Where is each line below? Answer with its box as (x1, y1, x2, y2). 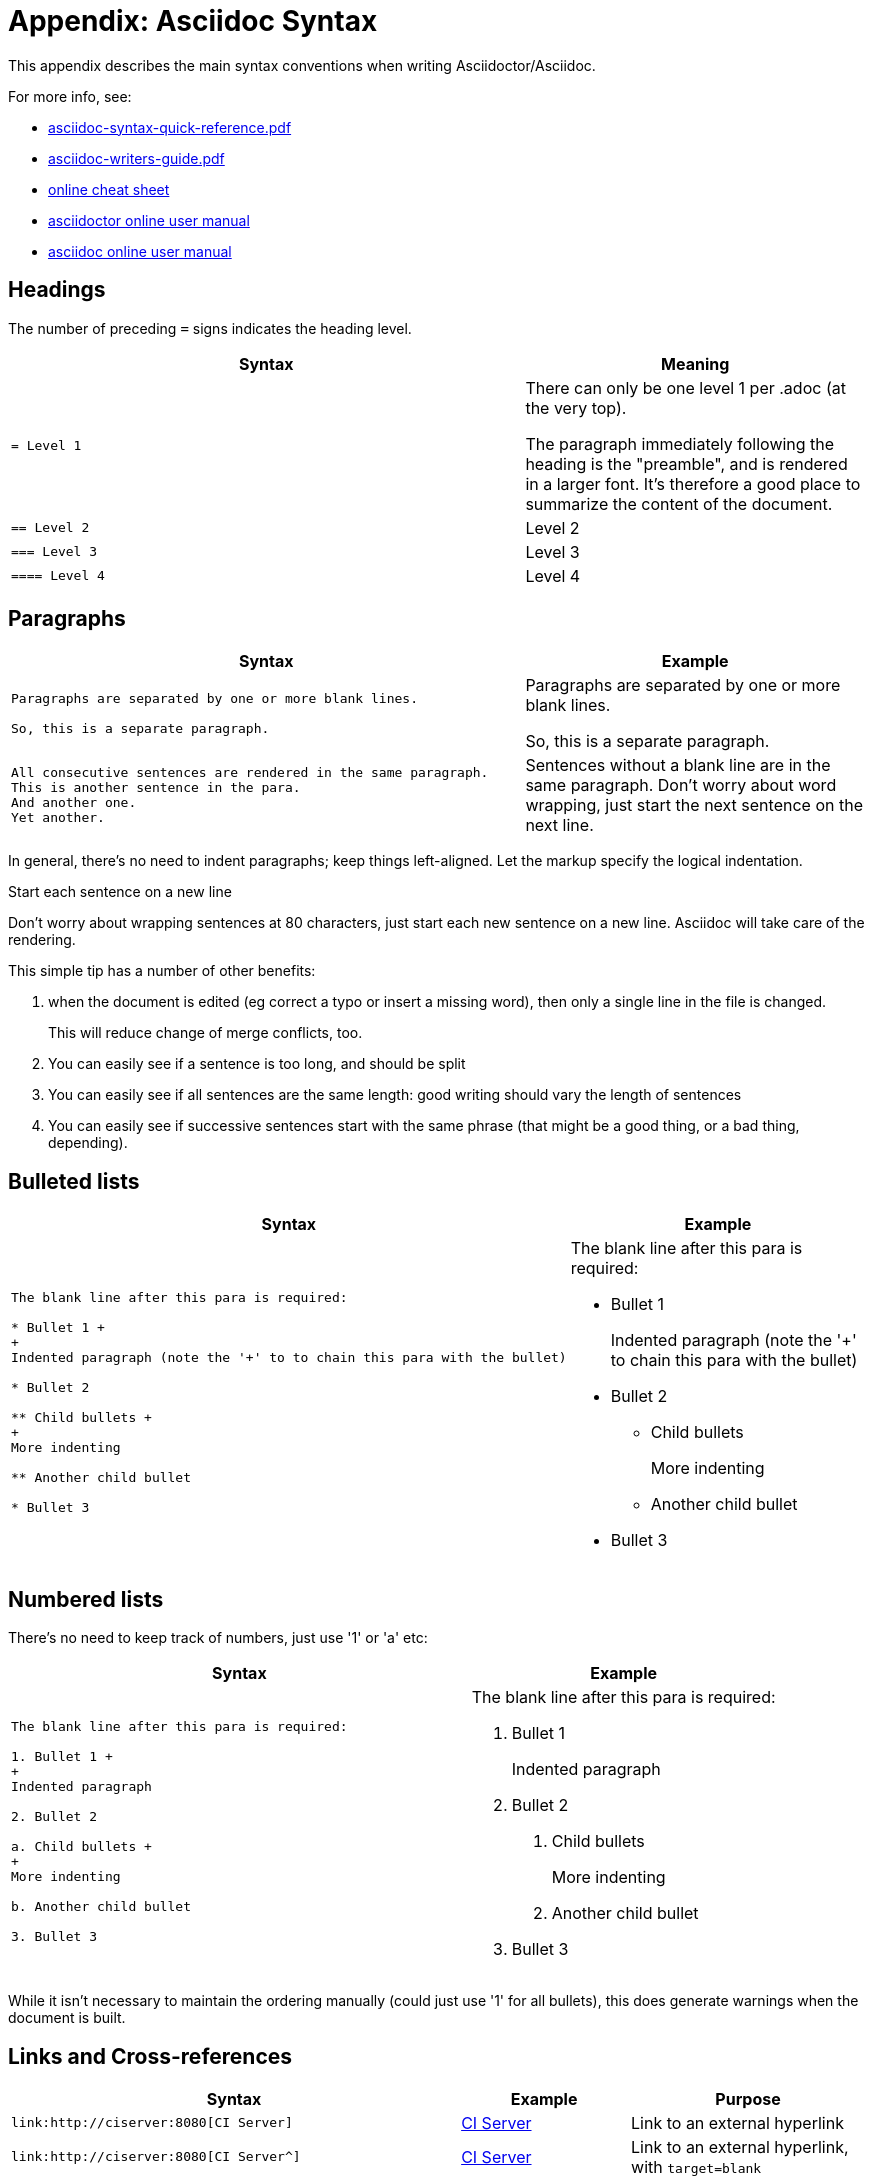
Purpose (715, 2088, 781, 2109)
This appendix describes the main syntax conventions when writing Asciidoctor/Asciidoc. (8, 56, 596, 74)
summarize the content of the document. (525, 493, 833, 514)
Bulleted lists (8, 1168, 140, 1194)
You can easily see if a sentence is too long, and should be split (48, 1055, 466, 1073)
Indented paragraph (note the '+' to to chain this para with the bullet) (11, 1349, 567, 1365)
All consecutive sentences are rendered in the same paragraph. (11, 765, 489, 781)
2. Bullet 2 (11, 1808, 98, 1824)
